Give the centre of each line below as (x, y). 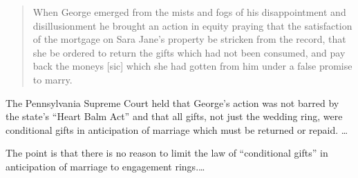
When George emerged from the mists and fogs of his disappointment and (189, 12)
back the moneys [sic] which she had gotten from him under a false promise (192, 66)
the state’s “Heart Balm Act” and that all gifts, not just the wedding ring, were (174, 116)
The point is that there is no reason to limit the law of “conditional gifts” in (167, 153)
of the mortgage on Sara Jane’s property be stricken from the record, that (189, 39)
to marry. (53, 79)
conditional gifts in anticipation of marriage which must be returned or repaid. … (177, 129)
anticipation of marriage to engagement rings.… (105, 166)
